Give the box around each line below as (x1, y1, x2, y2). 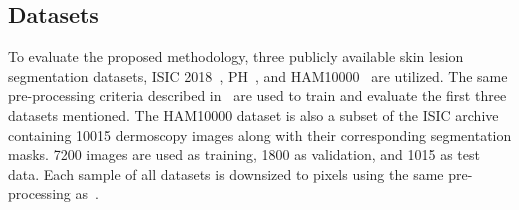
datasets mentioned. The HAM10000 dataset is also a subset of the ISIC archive (8, 104, 499, 125)
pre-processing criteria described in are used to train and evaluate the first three (8, 85, 507, 106)
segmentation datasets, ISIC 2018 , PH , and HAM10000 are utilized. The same (8, 65, 508, 86)
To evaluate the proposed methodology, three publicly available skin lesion (8, 46, 464, 67)
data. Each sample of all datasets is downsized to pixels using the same (8, 163, 444, 184)
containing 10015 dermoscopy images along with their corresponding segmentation (8, 124, 512, 145)
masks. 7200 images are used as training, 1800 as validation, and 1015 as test (8, 144, 480, 165)
